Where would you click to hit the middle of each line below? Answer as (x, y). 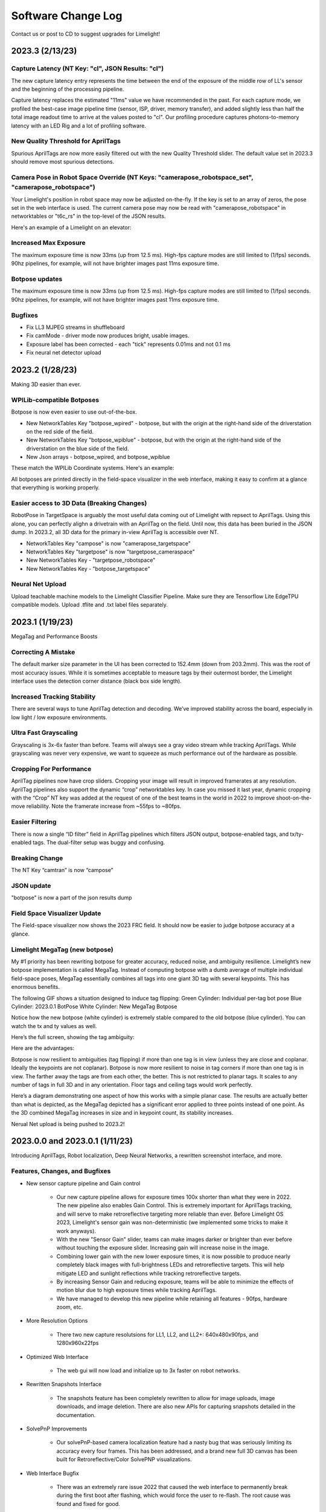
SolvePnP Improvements (57, 1429)
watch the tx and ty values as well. (54, 1026)
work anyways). (76, 1231)
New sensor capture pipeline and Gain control (83, 1183)
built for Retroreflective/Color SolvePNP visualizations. (124, 1459)
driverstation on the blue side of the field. (78, 448)
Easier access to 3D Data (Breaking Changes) (79, 503)
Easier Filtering (34, 822)
